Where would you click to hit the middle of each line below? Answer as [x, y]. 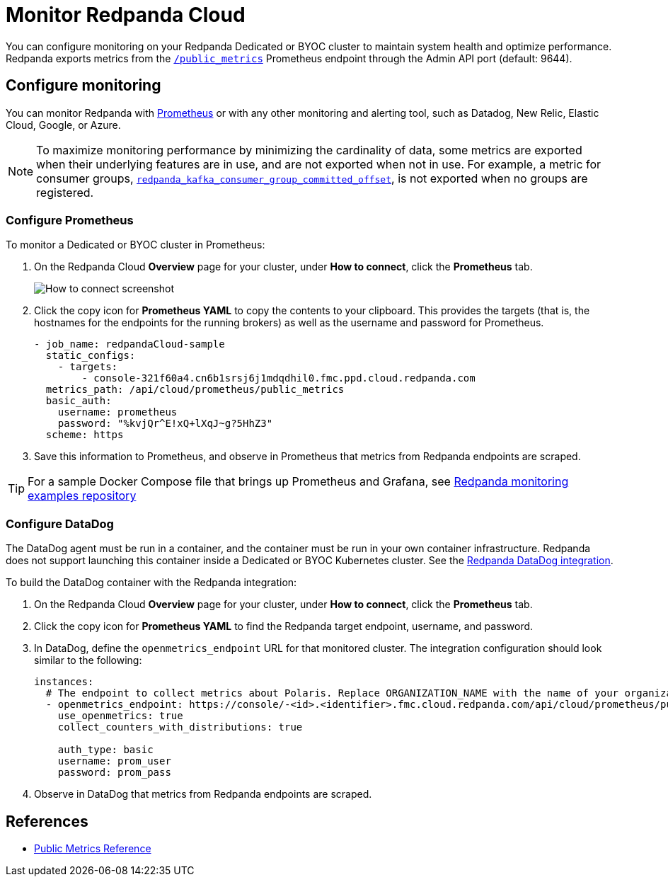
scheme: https [85, 435]
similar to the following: [88, 660]
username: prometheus [117, 412]
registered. [65, 192]
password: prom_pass [114, 773]
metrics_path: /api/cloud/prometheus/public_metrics [195, 390]
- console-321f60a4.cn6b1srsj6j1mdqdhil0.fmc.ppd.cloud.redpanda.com [278, 378]
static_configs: [91, 356]
